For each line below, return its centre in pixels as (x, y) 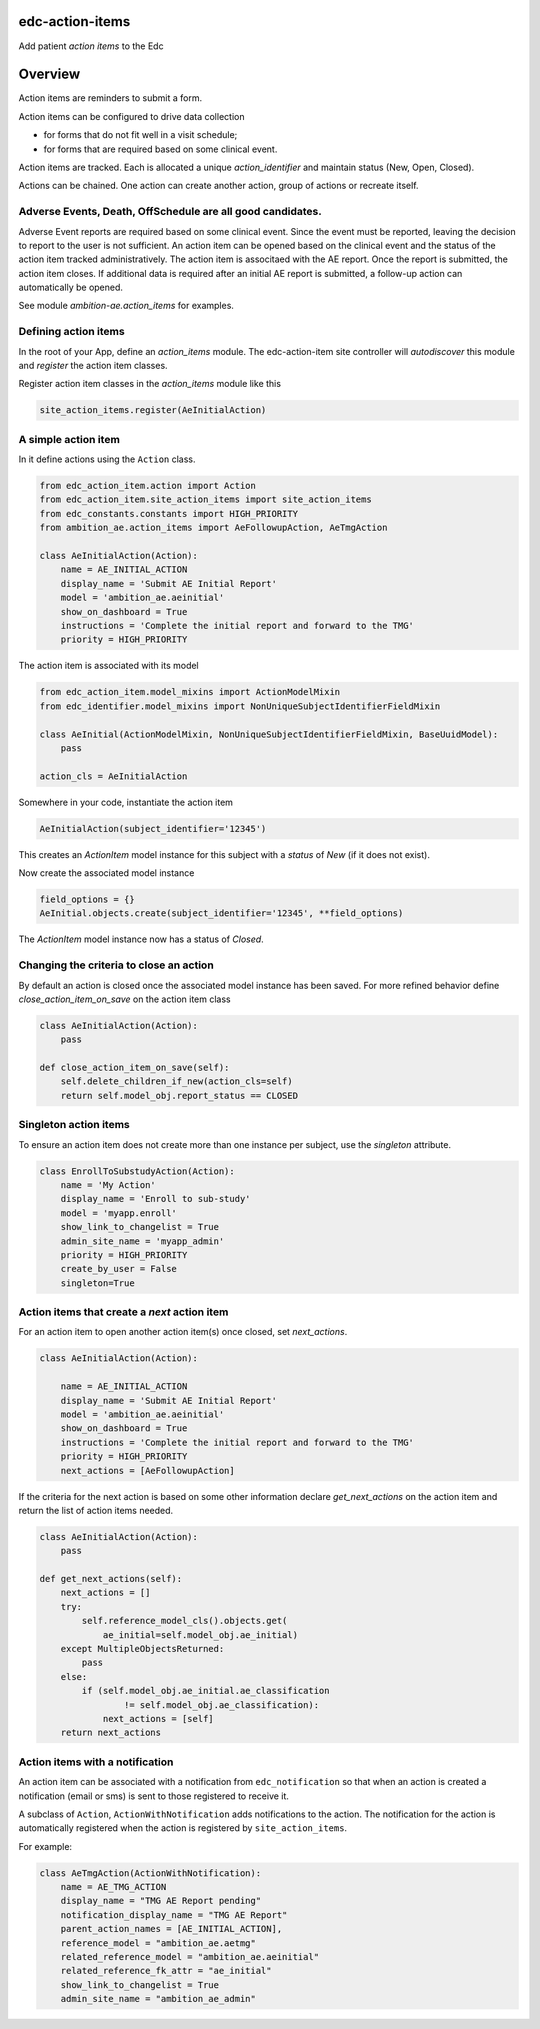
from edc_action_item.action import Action (148, 486)
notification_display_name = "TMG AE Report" (174, 1914)
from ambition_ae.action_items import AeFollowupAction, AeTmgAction (213, 528)
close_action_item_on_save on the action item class (124, 999)
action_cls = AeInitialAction (113, 776)
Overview (49, 74)
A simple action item (69, 439)
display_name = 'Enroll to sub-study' (155, 1199)
